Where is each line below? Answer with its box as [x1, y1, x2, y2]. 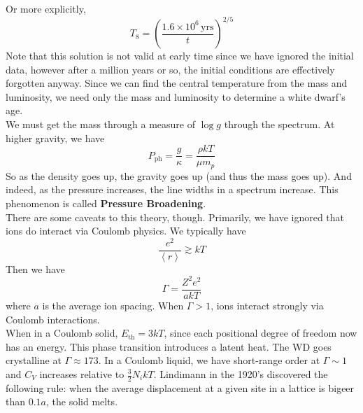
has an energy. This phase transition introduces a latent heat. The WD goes [6, 339, 332, 353]
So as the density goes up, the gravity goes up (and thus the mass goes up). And [6, 168, 352, 183]
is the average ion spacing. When [42, 298, 184, 313]
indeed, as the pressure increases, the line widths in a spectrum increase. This [6, 182, 339, 197]
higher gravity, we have [6, 130, 105, 145]
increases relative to [39, 367, 124, 381]
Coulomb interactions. [6, 311, 100, 326]
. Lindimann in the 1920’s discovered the [153, 367, 328, 381]
